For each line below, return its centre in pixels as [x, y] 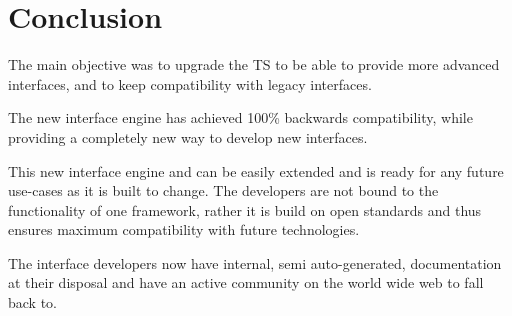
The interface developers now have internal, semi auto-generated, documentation [255, 262]
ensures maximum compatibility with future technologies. [184, 229]
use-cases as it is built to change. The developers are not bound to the [223, 190]
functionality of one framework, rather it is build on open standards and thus [245, 209]
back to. [32, 302]
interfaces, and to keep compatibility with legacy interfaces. [190, 83]
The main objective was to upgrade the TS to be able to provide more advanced [254, 64]
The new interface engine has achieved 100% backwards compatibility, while [240, 117]
